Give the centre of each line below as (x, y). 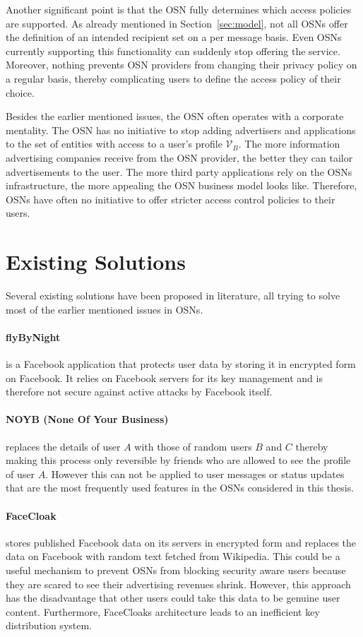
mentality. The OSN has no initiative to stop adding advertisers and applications (181, 130)
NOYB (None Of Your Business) (87, 419)
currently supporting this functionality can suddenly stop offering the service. (173, 50)
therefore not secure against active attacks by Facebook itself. (139, 392)
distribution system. (49, 625)
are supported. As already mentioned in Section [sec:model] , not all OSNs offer (177, 23)
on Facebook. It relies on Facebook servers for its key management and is (164, 377)
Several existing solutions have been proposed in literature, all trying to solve (173, 296)
